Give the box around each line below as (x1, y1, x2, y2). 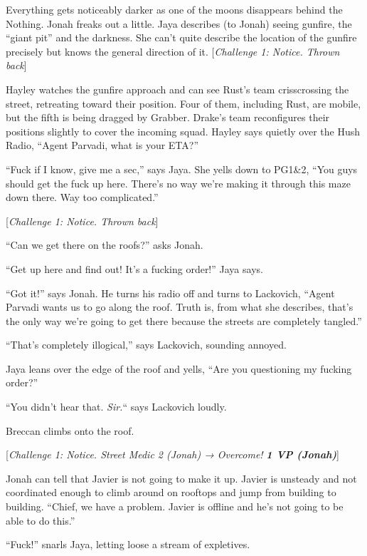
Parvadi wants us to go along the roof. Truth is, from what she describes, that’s (6, 299, 353, 314)
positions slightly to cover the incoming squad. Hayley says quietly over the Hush (6, 123, 360, 138)
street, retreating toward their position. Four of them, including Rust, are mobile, (6, 96, 361, 110)
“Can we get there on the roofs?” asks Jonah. (6, 237, 203, 252)
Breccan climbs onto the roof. (6, 423, 134, 438)
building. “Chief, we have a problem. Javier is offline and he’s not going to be (6, 499, 344, 514)
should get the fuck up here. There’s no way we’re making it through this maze (6, 175, 351, 190)
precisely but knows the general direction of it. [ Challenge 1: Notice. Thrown (6, 43, 340, 58)
